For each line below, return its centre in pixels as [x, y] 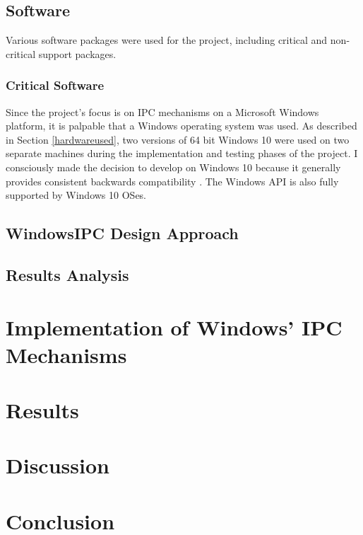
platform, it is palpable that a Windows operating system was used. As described [181, 126]
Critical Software [55, 85]
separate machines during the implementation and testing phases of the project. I [182, 153]
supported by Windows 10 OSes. [76, 195]
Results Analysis [67, 274]
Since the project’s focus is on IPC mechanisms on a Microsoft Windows [162, 111]
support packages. [77, 53]
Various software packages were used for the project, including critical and [167, 40]
